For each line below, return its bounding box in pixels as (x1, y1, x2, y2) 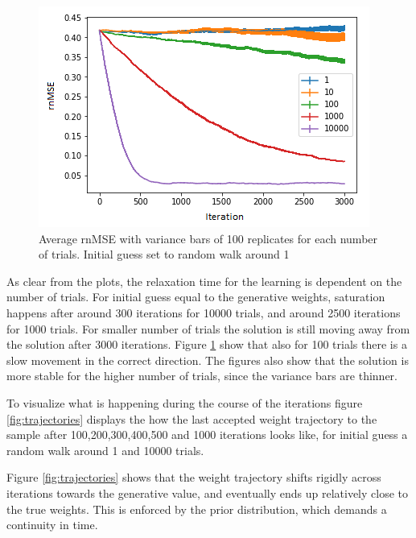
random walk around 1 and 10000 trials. (6, 441, 204, 458)
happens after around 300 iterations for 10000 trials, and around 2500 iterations (6, 304, 401, 321)
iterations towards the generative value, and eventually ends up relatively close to (6, 484, 408, 501)
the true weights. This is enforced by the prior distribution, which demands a (6, 500, 387, 517)
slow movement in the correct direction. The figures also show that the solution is (6, 351, 409, 368)
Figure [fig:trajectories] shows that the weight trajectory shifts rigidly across (6, 469, 381, 486)
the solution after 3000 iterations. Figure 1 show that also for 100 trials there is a (6, 336, 407, 353)
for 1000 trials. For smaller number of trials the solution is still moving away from (6, 320, 410, 337)
